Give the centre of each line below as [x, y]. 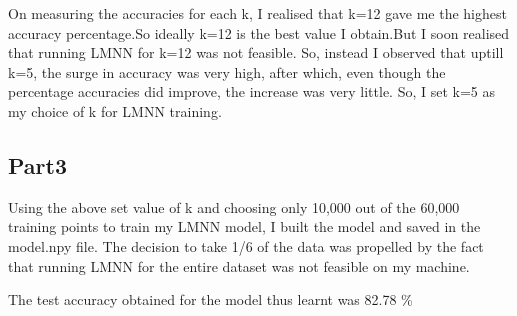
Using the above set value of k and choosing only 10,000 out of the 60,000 [234, 206]
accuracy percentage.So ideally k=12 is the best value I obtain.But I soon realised [259, 32]
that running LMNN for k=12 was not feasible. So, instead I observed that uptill [256, 52]
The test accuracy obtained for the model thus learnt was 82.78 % [210, 299]
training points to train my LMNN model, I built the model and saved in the [244, 226]
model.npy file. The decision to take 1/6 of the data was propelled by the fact [246, 245]
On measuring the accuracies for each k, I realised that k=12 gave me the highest [257, 13]
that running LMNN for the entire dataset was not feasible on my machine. [239, 265]
